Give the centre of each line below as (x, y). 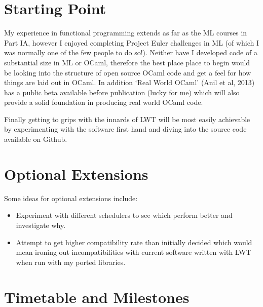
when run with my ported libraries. (71, 262)
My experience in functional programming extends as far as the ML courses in (126, 33)
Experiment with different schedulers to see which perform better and (124, 215)
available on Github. (36, 139)
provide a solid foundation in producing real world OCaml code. (104, 102)
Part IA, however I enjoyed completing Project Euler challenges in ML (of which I (132, 42)
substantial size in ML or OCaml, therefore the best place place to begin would (127, 62)
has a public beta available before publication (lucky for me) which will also (122, 92)
